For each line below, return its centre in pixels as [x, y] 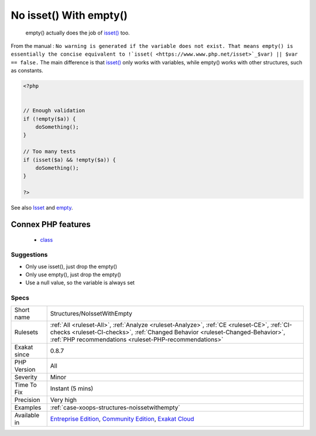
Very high [63, 400]
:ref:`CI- [281, 325]
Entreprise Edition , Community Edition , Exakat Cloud [122, 418]
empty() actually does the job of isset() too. [78, 33]
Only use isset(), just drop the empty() [71, 266]
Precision [27, 400]
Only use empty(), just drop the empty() [73, 274]
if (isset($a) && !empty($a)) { [70, 160]
